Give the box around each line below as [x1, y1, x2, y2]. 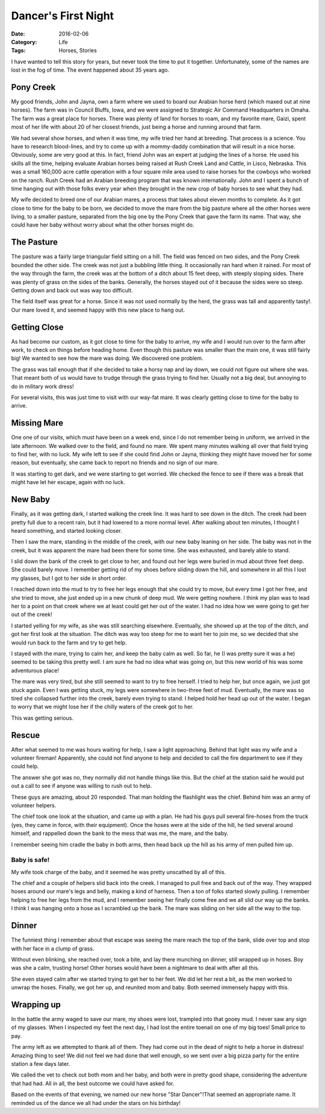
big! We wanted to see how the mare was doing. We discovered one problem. [11, 354, 204, 362]
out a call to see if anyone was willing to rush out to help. [11, 782, 152, 790]
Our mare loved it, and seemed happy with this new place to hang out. [11, 306, 185, 313]
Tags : [11, 47, 26, 54]
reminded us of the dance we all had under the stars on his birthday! [11, 1099, 181, 1106]
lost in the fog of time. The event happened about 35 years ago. [11, 66, 170, 74]
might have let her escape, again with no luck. [11, 479, 126, 486]
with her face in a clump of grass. [11, 945, 94, 952]
